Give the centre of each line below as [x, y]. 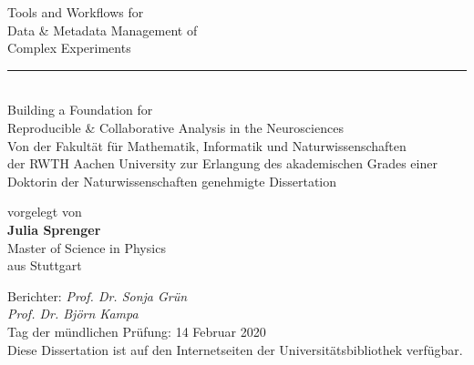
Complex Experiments [69, 48]
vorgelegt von [45, 212]
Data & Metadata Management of [103, 30]
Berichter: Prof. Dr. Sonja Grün [98, 295]
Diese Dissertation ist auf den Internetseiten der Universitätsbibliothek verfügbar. [235, 349]
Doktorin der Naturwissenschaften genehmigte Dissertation [172, 181]
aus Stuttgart [45, 265]
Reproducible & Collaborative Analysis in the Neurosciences [175, 127]
